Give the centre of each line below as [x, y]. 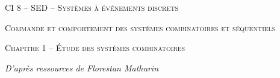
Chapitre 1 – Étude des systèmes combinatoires [95, 48]
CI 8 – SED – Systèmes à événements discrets [92, 7]
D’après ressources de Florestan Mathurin [82, 67]
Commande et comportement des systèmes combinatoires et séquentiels [140, 27]
